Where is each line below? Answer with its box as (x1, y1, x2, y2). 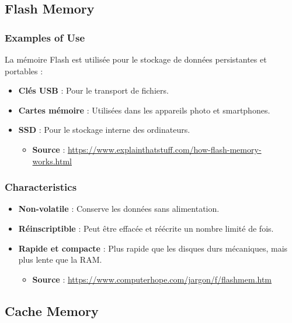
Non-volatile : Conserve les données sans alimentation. (18, 202, 220, 215)
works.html (32, 154, 72, 167)
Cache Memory (5, 301, 99, 319)
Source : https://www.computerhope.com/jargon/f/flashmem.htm (32, 273, 272, 285)
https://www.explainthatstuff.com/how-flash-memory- (67, 143, 262, 155)
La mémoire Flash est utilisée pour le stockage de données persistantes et (5, 53, 267, 65)
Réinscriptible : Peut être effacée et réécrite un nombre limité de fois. (18, 222, 274, 234)
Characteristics (5, 180, 77, 194)
